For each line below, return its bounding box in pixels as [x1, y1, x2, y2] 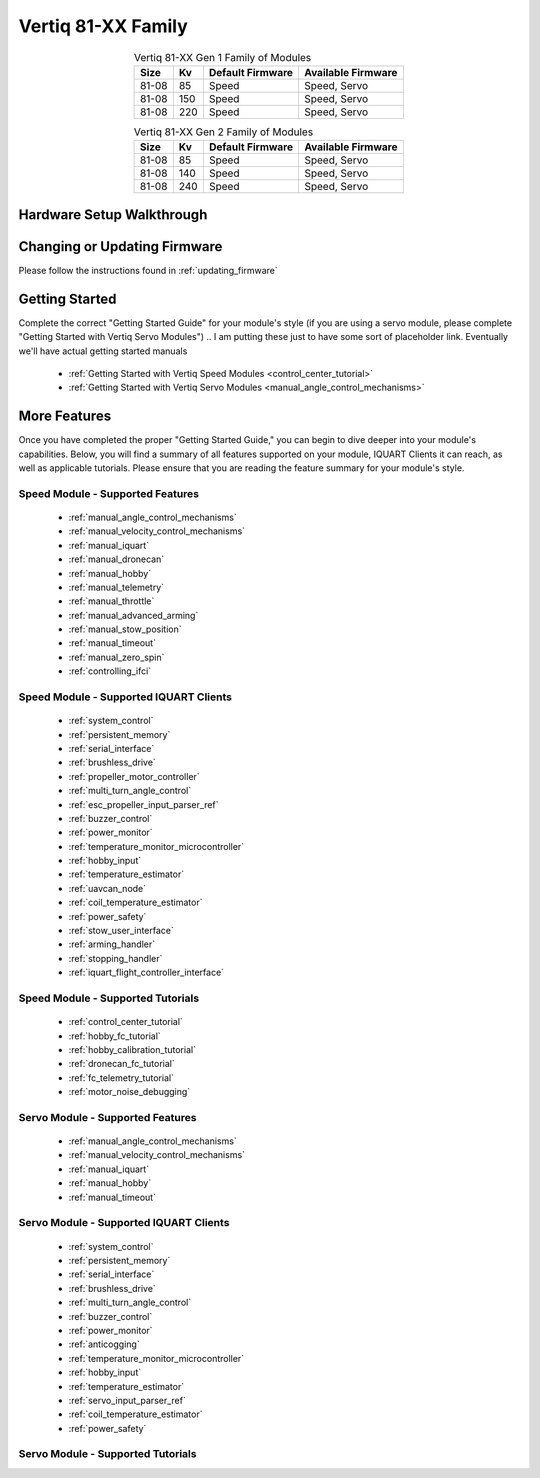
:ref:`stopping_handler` [68, 952, 163, 964]
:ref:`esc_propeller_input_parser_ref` [68, 798, 219, 810]
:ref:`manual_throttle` [68, 595, 155, 607]
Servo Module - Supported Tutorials [18, 1447, 197, 1461]
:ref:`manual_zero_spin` [68, 651, 165, 663]
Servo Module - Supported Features [18, 1110, 197, 1124]
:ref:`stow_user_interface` [68, 925, 174, 937]
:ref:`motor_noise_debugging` [68, 1086, 191, 1098]
